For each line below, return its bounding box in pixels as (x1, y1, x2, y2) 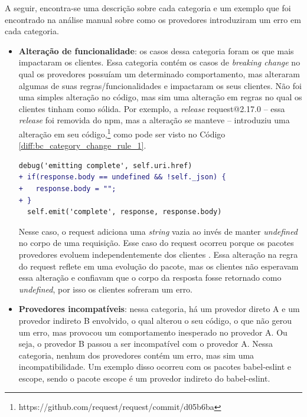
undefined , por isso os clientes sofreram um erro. (18, 283, 193, 295)
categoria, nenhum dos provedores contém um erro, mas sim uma (18, 349, 254, 361)
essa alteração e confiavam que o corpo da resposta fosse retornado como (18, 271, 282, 284)
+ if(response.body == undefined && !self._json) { (18, 173, 226, 182)
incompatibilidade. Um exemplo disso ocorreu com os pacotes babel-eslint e (18, 360, 292, 373)
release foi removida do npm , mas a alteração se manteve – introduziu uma (18, 114, 290, 126)
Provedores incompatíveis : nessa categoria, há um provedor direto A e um (18, 303, 300, 315)
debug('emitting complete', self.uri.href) (18, 161, 192, 170)
